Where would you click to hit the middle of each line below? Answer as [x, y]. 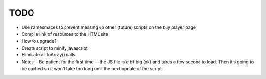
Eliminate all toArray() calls [49, 55]
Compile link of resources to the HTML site [65, 34]
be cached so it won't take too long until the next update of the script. [92, 68]
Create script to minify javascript [55, 48]
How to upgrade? [39, 41]
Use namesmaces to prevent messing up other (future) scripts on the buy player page [109, 27]
